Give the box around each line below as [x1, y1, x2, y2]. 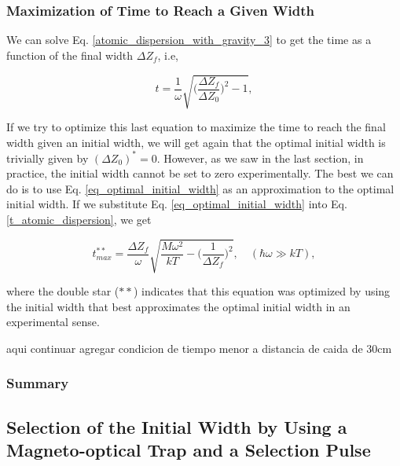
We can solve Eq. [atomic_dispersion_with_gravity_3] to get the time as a [6, 31, 372, 48]
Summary [6, 373, 69, 393]
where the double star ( [6, 283, 119, 299]
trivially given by [6, 149, 89, 166]
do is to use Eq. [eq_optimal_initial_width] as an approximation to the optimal [6, 180, 394, 196]
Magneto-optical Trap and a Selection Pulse [6, 438, 371, 462]
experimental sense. [6, 314, 100, 330]
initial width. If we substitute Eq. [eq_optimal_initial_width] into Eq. [6, 196, 347, 212]
